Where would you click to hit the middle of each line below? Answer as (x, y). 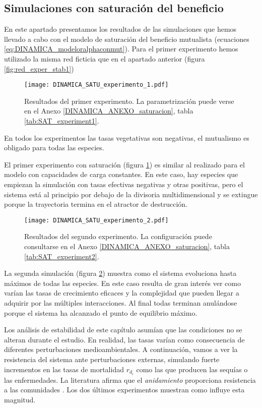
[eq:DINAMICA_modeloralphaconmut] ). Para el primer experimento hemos (121, 49)
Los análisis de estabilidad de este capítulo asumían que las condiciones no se (123, 330)
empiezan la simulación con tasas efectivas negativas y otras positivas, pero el (124, 184)
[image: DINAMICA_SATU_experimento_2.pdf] (96, 220)
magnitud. (20, 399)
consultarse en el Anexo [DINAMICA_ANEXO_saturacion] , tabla (127, 246)
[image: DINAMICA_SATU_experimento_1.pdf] (96, 85)
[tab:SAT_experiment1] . (62, 121)
